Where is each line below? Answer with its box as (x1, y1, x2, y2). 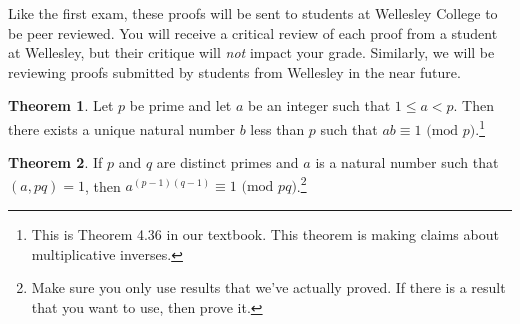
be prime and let (129, 95, 232, 116)
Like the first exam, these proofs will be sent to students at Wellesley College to (8, 3, 498, 23)
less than (250, 118, 305, 139)
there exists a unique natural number (8, 118, 236, 139)
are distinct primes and (156, 152, 299, 173)
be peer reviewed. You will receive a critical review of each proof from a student (8, 22, 498, 43)
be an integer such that (248, 95, 391, 116)
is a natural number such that (315, 152, 499, 173)
